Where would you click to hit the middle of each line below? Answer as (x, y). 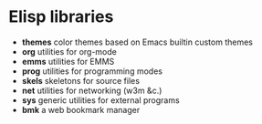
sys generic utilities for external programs (100, 100)
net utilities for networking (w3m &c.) (92, 90)
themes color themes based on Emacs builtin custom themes (137, 42)
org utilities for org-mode (69, 51)
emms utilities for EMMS (68, 61)
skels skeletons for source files (81, 80)
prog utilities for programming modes (92, 71)
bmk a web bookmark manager (81, 109)
